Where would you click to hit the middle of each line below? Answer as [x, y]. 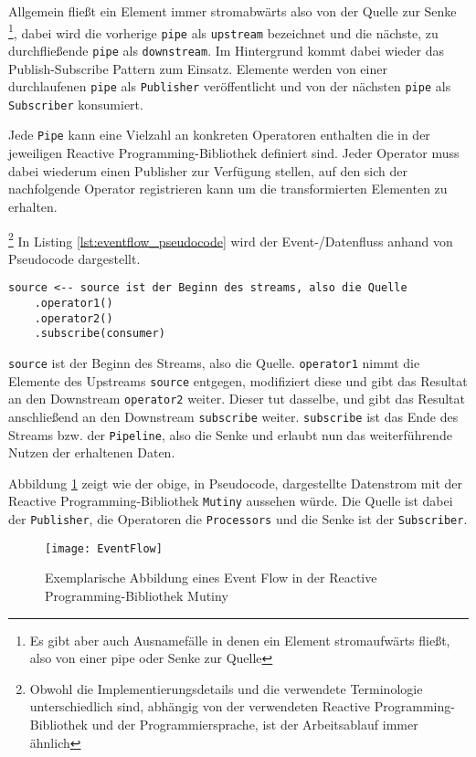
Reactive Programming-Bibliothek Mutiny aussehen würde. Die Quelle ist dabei [231, 501]
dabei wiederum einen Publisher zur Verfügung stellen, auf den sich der [208, 170]
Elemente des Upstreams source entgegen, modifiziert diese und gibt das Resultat [238, 380]
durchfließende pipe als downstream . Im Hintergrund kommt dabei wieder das [226, 50]
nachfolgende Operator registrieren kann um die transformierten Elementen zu [228, 189]
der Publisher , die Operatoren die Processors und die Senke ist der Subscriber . [238, 519]
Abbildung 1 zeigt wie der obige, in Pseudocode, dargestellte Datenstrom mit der [236, 483]
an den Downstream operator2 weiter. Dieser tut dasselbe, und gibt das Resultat [237, 399]
